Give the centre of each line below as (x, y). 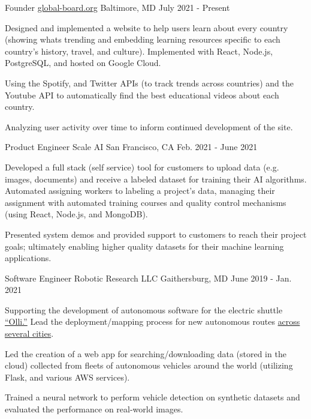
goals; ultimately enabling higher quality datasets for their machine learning (144, 246)
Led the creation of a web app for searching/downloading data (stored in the (146, 353)
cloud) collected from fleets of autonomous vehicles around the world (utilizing (149, 365)
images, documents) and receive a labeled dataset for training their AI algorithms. (156, 179)
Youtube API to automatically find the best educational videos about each (142, 95)
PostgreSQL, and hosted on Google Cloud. (83, 63)
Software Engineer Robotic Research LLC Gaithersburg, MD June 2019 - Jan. (148, 278)
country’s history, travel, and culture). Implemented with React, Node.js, (139, 51)
